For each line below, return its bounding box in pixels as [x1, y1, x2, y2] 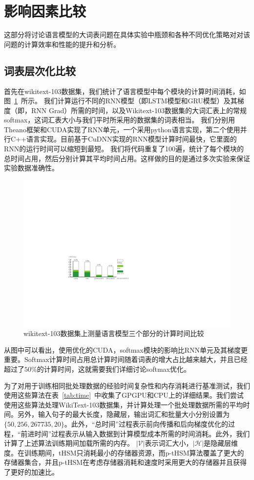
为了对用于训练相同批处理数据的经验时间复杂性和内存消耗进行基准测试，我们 [4, 380, 250, 390]
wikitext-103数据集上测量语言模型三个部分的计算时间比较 [23, 328, 204, 338]
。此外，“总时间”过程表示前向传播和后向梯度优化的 [64, 418, 228, 429]
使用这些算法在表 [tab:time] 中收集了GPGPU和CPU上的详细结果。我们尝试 [4, 390, 244, 400]
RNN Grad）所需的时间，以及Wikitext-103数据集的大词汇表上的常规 [31, 105, 247, 115]
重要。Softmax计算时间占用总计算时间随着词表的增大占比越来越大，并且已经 [4, 354, 248, 364]
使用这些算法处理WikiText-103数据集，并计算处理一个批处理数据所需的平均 [4, 399, 243, 409]
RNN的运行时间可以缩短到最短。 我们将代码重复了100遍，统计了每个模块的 [4, 144, 244, 154]
